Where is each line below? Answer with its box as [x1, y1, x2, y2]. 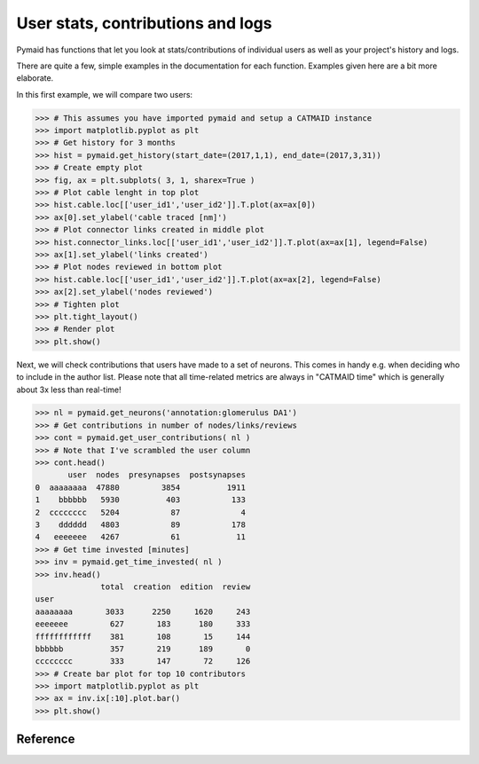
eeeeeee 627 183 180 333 [35, 619, 251, 629]
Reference [16, 732, 75, 747]
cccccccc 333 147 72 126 [35, 657, 251, 666]
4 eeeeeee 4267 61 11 [35, 532, 246, 542]
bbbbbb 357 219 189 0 [35, 643, 251, 654]
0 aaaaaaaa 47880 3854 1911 [35, 482, 246, 492]
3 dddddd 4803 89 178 [35, 520, 246, 530]
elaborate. [16, 73, 54, 83]
